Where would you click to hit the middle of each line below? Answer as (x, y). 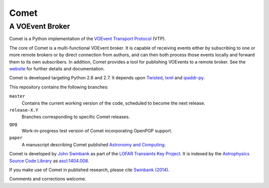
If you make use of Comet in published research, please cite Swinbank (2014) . (89, 170)
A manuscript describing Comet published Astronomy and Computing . (94, 144)
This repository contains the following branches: (59, 87)
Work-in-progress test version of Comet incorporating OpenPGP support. (97, 131)
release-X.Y (24, 110)
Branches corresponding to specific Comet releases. (76, 117)
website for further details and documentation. (57, 68)
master (17, 96)
